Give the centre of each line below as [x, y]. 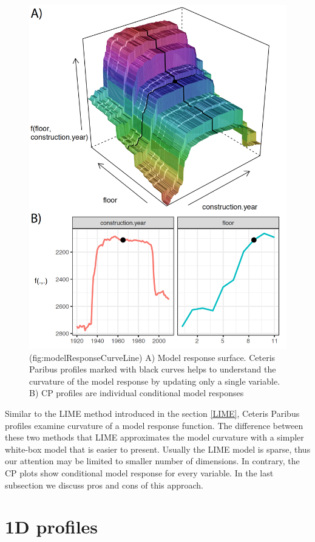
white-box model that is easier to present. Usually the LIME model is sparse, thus [158, 449]
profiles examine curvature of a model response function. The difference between [154, 425]
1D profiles [52, 527]
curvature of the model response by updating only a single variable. [155, 381]
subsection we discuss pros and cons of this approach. [104, 485]
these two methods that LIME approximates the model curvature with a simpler [154, 437]
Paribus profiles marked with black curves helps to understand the [153, 369]
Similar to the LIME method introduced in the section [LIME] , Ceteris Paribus [152, 413]
